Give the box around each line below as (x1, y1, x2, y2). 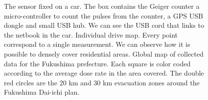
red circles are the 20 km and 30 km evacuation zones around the (4, 77, 200, 87)
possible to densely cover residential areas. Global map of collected (4, 48, 204, 59)
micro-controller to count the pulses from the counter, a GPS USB (4, 10, 203, 20)
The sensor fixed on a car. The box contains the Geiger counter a (4, 1, 200, 11)
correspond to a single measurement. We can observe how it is (4, 39, 190, 49)
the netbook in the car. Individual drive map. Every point (4, 29, 178, 40)
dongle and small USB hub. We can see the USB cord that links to (4, 20, 204, 30)
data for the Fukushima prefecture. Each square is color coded (4, 58, 191, 68)
